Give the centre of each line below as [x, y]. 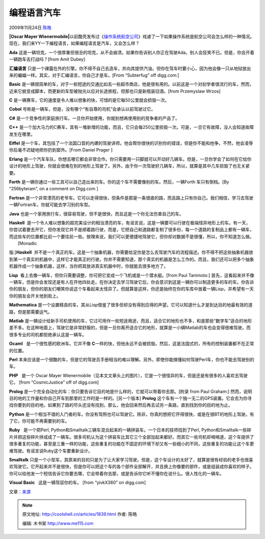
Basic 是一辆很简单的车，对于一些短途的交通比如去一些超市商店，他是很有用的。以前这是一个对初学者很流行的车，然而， [132, 84]
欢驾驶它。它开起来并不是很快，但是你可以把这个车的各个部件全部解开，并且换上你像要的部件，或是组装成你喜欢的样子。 [132, 467]
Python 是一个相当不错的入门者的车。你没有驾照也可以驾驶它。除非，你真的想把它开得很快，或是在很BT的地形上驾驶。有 [132, 414]
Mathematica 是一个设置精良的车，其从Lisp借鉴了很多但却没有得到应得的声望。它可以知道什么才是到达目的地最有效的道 [131, 305]
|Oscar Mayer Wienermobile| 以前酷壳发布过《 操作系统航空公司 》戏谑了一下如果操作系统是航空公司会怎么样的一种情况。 [132, 36]
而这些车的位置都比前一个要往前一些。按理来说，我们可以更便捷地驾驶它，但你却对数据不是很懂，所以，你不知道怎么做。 [132, 237]
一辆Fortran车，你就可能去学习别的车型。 [51, 205]
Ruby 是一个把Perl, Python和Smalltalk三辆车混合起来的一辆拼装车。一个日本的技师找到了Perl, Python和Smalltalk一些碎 [130, 430]
